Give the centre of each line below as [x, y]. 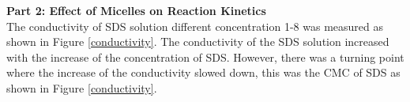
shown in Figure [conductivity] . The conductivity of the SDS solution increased [198, 42]
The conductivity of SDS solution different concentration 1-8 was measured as [195, 26]
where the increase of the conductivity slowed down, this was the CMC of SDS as [203, 72]
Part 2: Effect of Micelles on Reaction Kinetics [136, 10]
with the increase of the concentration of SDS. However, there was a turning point [205, 57]
